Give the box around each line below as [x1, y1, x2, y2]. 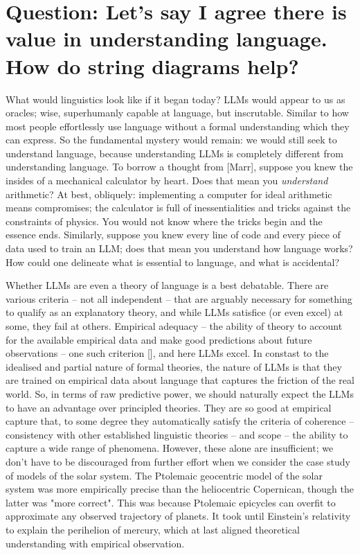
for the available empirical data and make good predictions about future [6, 332, 312, 346]
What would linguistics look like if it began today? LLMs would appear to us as [6, 91, 345, 106]
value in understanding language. [6, 24, 327, 53]
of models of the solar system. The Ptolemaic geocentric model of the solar [6, 468, 323, 482]
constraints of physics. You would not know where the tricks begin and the [6, 213, 323, 228]
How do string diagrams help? [6, 51, 299, 80]
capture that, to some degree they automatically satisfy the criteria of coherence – [6, 414, 354, 428]
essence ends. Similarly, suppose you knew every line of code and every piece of [6, 227, 341, 242]
